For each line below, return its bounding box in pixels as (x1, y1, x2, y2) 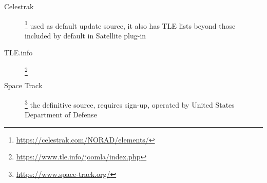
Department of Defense (25, 109, 97, 120)
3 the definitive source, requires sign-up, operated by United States (25, 97, 235, 110)
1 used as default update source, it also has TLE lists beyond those (25, 18, 236, 31)
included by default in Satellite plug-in (25, 30, 146, 40)
